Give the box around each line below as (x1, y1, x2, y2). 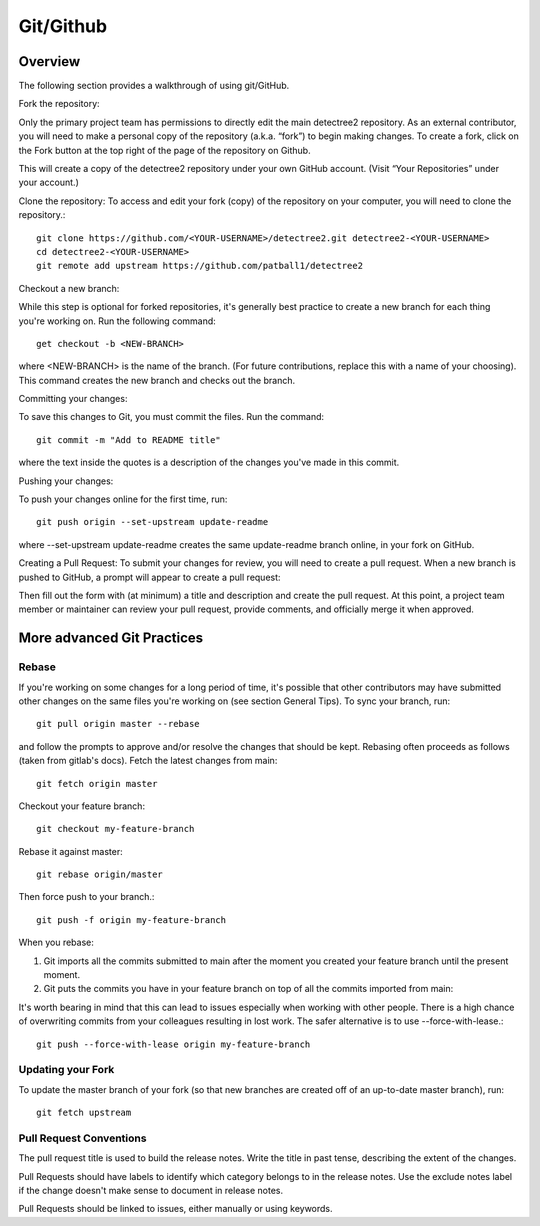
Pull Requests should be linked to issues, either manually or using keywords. (18, 1203, 334, 1215)
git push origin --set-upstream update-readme (36, 516, 269, 528)
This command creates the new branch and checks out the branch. (18, 374, 295, 386)
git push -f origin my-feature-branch (36, 914, 227, 925)
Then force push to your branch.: (18, 891, 155, 903)
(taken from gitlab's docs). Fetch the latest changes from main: (18, 755, 278, 767)
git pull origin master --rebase (36, 718, 200, 730)
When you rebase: (18, 936, 95, 949)
